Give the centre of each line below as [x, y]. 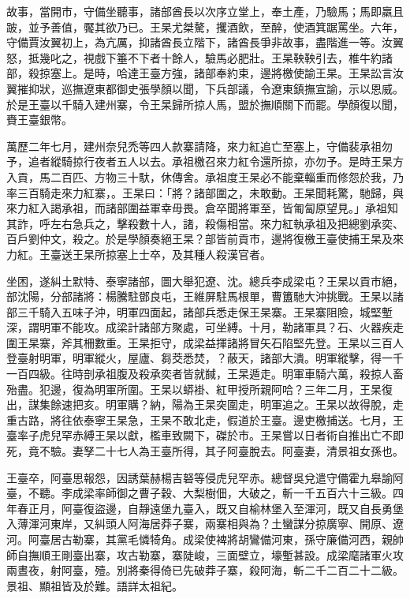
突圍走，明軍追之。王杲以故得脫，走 [309, 404]
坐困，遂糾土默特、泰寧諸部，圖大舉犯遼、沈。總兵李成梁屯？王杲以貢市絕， [205, 281]
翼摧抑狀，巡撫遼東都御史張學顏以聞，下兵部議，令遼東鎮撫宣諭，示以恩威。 [205, 88]
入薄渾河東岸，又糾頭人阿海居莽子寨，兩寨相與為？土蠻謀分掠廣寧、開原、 [199, 524]
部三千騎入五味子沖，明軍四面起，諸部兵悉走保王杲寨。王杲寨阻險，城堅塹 [199, 311]
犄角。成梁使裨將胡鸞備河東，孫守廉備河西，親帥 [276, 539]
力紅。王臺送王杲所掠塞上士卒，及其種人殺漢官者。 [139, 254]
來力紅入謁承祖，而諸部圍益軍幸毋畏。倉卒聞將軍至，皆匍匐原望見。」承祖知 [202, 208]
